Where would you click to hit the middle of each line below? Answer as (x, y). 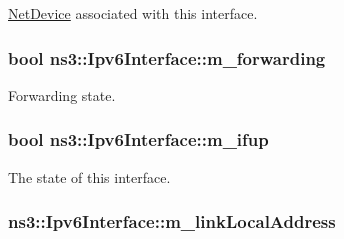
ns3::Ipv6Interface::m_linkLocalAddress (172, 221)
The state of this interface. (89, 176)
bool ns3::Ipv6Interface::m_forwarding (167, 57)
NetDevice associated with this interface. (133, 13)
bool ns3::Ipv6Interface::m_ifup (138, 139)
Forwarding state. (62, 94)
